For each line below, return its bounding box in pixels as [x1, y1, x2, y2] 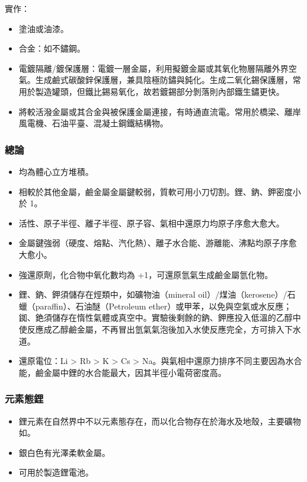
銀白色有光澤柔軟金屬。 [18, 446, 110, 458]
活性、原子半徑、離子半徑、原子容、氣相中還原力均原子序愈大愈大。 [18, 216, 284, 229]
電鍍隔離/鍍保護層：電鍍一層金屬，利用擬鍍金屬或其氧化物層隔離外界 [18, 62, 289, 74]
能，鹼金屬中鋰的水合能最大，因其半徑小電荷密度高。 [18, 366, 226, 378]
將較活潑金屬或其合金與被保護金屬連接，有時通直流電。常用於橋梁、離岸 [18, 105, 301, 117]
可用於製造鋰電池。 [18, 466, 94, 478]
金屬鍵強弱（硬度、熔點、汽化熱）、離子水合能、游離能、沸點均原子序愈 [18, 237, 297, 249]
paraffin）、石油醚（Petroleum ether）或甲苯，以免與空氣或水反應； [35, 299, 292, 312]
